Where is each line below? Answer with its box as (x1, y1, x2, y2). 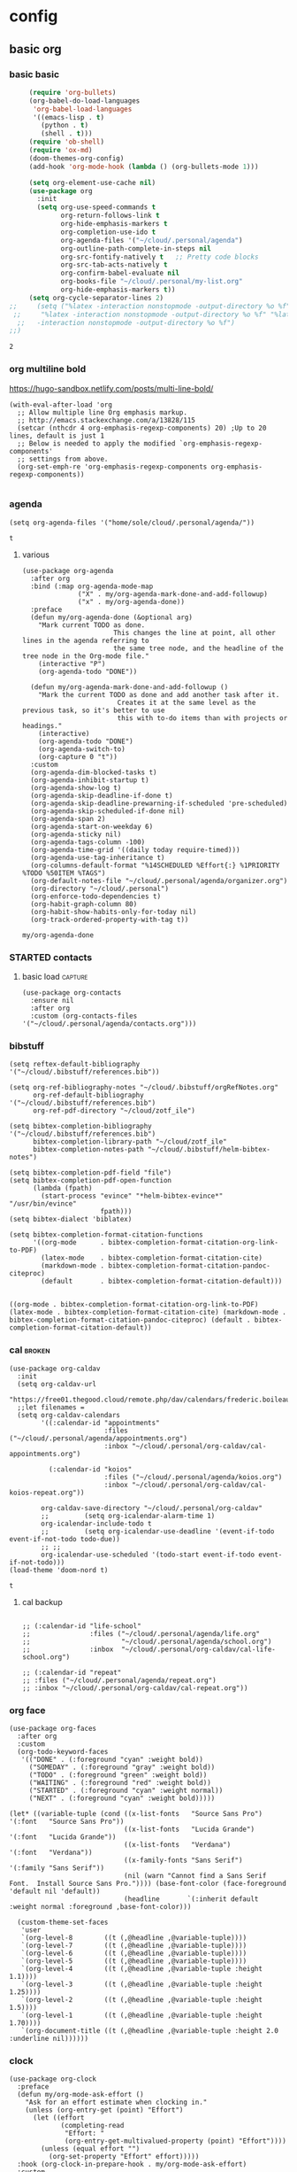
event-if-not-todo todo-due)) (9, 1534, 121, 1543)
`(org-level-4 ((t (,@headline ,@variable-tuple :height (20, 1965, 263, 1974)
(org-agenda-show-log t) (30, 783, 122, 792)
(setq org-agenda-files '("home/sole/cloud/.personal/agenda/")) (9, 518, 255, 527)
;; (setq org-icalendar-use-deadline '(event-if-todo (41, 1526, 275, 1536)
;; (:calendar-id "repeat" (21, 1668, 122, 1677)
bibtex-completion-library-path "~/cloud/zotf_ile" (32, 1137, 227, 1146)
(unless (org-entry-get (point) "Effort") (25, 2106, 184, 2114)
